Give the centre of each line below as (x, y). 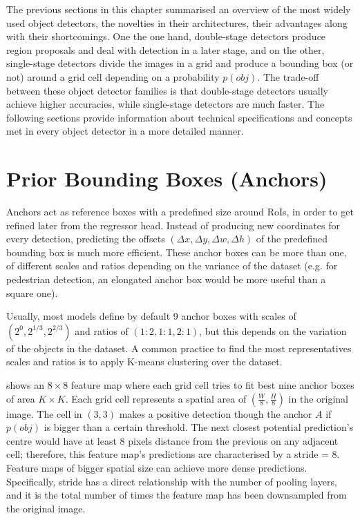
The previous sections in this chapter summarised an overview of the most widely (179, 9)
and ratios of (102, 330)
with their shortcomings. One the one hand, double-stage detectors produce (166, 36)
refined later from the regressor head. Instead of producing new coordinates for (173, 225)
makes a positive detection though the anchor (216, 413)
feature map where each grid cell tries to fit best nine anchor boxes (212, 385)
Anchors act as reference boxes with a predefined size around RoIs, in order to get (180, 212)
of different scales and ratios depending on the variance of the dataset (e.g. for (172, 266)
